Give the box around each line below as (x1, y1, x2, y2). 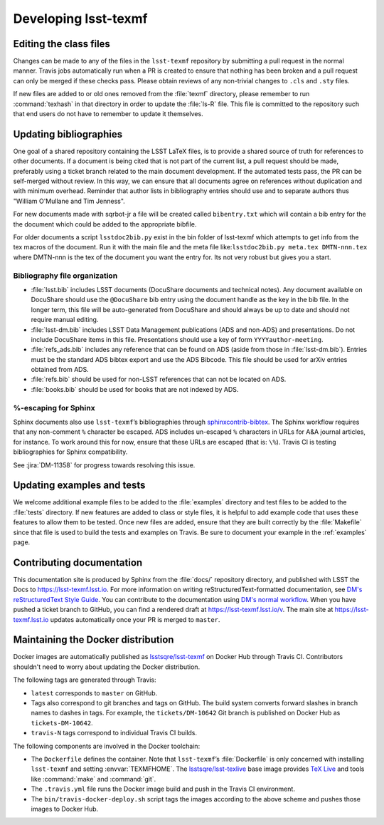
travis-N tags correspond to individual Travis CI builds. (31, 729, 198, 737)
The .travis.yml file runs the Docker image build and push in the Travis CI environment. (31, 784, 295, 794)
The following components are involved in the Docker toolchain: (13, 742, 201, 750)
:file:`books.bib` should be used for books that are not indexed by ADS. (31, 385, 239, 393)
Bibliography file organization (13, 271, 118, 281)
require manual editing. (31, 316, 99, 324)
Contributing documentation (13, 556, 143, 569)
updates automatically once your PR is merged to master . (50, 615, 220, 623)
